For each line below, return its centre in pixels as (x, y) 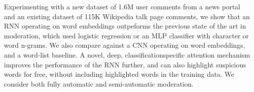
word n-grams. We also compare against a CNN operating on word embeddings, (125, 45)
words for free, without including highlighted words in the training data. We (119, 74)
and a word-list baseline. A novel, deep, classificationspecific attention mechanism (127, 54)
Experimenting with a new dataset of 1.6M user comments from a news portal (122, 6)
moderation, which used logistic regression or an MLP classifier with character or (127, 35)
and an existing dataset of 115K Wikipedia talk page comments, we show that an (127, 16)
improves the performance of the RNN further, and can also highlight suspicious (125, 64)
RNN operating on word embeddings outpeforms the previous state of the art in (125, 26)
